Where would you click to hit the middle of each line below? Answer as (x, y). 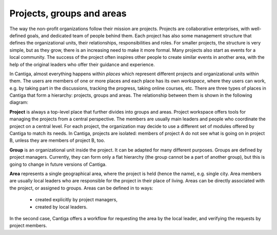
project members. (28, 226)
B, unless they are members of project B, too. (57, 140)
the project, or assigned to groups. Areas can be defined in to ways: (81, 188)
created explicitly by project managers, (76, 200)
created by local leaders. (61, 207)
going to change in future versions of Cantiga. (58, 164)
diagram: (19, 102)
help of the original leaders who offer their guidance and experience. (82, 65)
